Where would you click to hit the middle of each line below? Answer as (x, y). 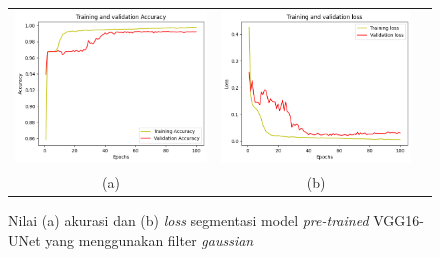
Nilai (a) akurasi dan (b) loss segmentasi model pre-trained (188, 220)
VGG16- (398, 220)
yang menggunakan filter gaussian (149, 239)
